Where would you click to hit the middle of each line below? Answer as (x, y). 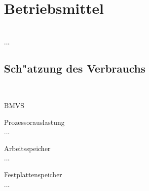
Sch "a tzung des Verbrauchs (75, 68)
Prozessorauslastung (34, 122)
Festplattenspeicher (33, 174)
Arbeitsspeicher (27, 148)
